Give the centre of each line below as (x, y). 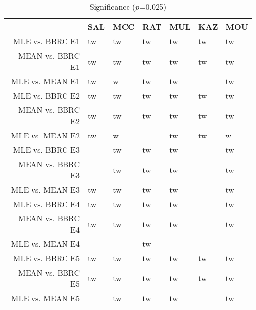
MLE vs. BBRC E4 (46, 204)
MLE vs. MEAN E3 (45, 189)
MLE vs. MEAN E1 (45, 81)
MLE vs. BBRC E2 (46, 95)
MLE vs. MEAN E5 (45, 298)
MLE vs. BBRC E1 (46, 41)
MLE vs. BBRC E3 (46, 150)
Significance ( (112, 7)
